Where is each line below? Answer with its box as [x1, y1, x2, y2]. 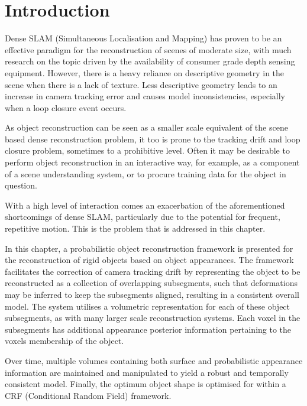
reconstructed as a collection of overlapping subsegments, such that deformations [5, 277, 298, 289]
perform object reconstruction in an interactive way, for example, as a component [5, 156, 300, 168]
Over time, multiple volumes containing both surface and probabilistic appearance [5, 354, 303, 366]
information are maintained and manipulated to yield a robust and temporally [5, 366, 289, 378]
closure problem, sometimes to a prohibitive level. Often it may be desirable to [5, 144, 290, 157]
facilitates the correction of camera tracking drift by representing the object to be [5, 265, 300, 277]
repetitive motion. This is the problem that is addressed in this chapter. [5, 222, 266, 235]
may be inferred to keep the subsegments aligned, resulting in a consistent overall [5, 288, 299, 300]
